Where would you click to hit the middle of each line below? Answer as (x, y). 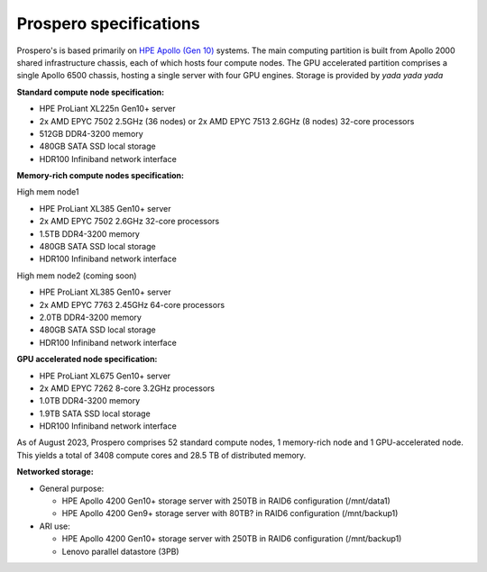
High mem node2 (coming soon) (77, 276)
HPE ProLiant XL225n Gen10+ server (107, 109)
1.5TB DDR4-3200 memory (89, 233)
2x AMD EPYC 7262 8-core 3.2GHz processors (127, 388)
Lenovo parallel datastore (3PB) (120, 551)
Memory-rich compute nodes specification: (101, 176)
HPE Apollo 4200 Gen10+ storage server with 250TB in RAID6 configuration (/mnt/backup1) (232, 539)
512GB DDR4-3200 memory (91, 133)
